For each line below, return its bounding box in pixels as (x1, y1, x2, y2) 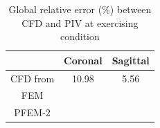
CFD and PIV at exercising (21, 15, 139, 30)
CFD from (10, 71, 55, 85)
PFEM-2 (14, 105, 51, 120)
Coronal (64, 53, 103, 67)
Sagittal (112, 53, 150, 67)
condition (60, 29, 100, 44)
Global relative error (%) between (8, 2, 152, 16)
